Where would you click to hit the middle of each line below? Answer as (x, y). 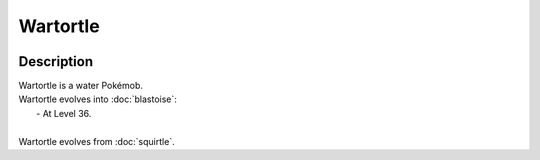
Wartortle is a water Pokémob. (81, 86)
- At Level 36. (64, 113)
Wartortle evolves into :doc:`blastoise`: (97, 99)
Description (56, 61)
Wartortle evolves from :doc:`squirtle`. (96, 141)
